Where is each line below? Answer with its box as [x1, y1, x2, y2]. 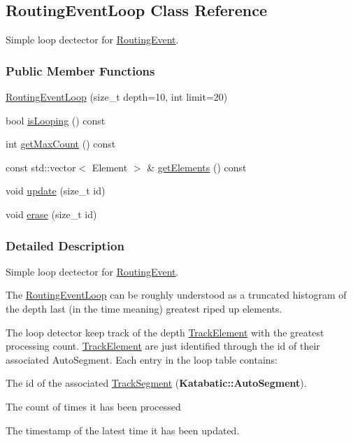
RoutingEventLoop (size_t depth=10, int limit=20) [6, 90, 228, 104]
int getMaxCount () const [6, 136, 116, 151]
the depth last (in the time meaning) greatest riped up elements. [6, 301, 282, 315]
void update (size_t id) [6, 183, 106, 198]
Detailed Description [6, 236, 124, 254]
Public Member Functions [6, 62, 155, 79]
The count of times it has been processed [6, 399, 181, 413]
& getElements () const [147, 159, 247, 174]
